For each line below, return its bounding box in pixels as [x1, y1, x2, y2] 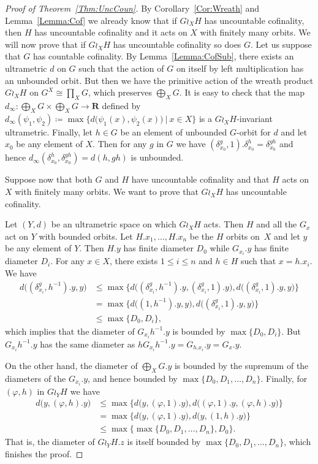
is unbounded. [131, 151, 184, 164]
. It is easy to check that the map [179, 86, 305, 99]
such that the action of [78, 61, 164, 74]
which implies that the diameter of [5, 324, 135, 337]
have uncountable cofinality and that [131, 173, 270, 186]
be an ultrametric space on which [51, 218, 176, 230]
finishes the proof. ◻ [5, 447, 83, 460]
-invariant [237, 112, 273, 124]
